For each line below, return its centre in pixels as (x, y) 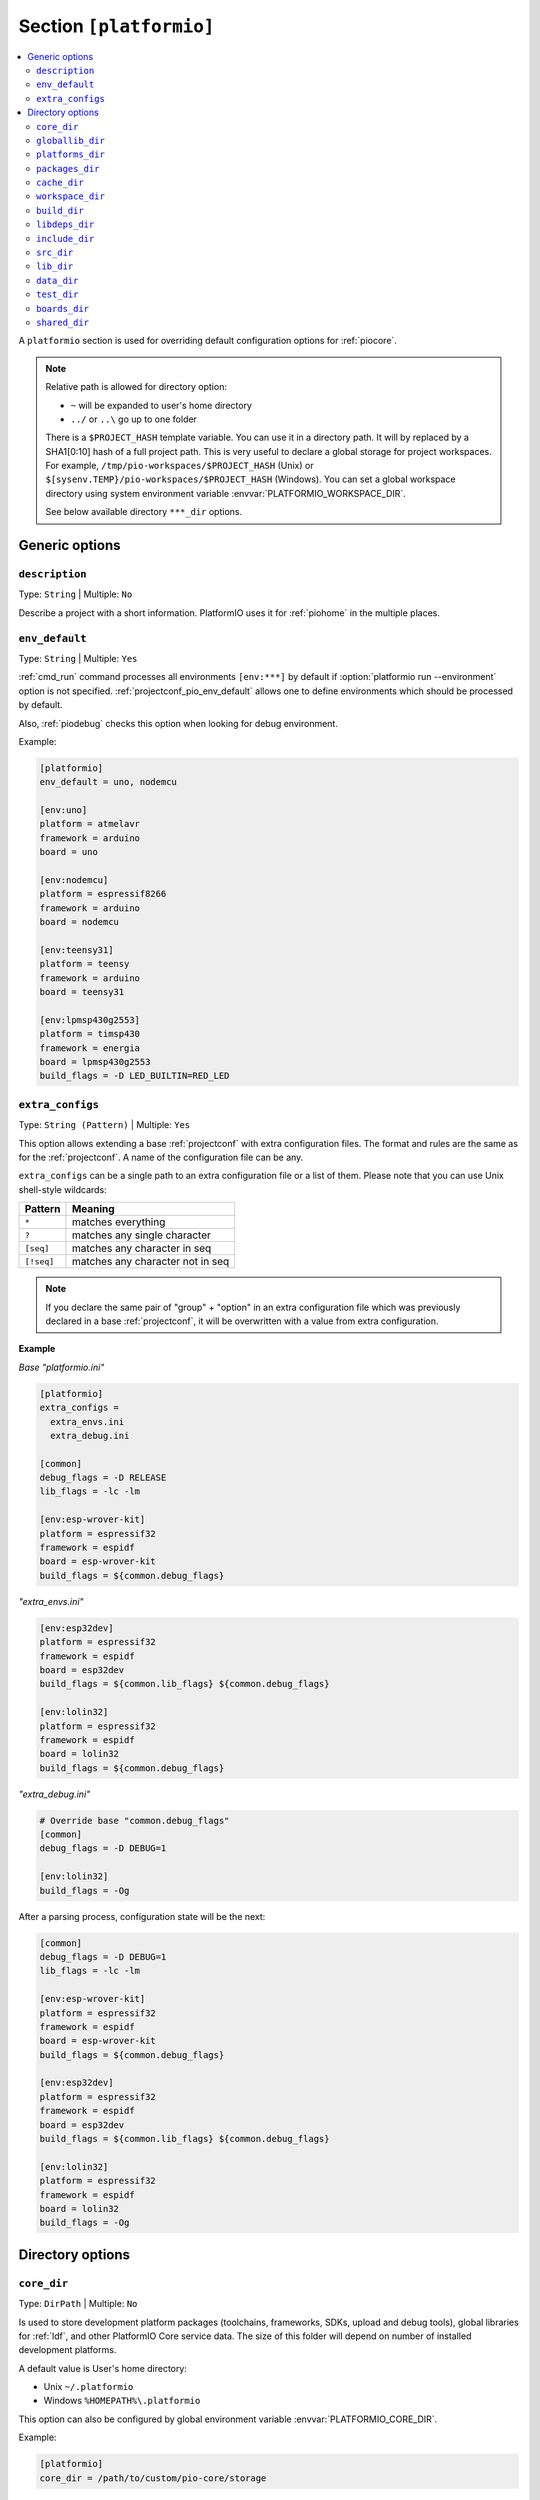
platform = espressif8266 (103, 894)
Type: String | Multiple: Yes (78, 658)
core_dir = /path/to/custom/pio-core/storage (153, 2478)
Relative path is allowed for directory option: (136, 387)
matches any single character (141, 1235)
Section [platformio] (116, 26)
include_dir (65, 238)
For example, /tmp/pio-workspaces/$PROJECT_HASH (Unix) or (179, 466)
